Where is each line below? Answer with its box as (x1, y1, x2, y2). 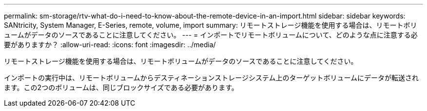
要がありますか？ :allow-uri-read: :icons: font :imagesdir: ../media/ (4, 40, 216, 49)
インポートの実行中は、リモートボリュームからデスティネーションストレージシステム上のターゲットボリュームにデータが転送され (4, 74, 419, 82)
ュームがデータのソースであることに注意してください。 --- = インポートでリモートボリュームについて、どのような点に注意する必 (4, 31, 418, 39)
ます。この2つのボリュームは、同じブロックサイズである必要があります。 (4, 83, 238, 92)
